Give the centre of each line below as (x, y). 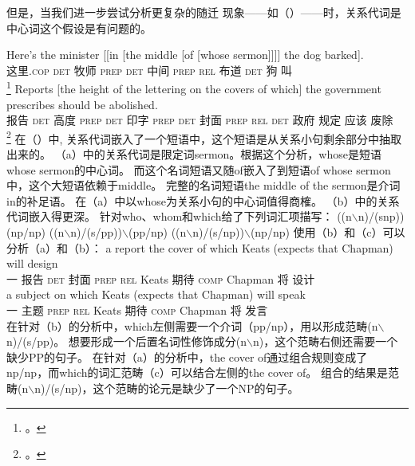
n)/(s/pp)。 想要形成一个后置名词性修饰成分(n (127, 341)
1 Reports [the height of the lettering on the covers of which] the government (194, 88)
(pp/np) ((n (157, 232)
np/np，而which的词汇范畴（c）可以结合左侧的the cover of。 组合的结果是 (197, 372)
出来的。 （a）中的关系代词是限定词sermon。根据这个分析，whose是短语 (194, 154)
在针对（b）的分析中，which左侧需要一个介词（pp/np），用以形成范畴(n (192, 325)
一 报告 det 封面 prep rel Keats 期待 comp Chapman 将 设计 (161, 278)
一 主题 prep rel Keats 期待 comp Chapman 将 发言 (137, 310)
